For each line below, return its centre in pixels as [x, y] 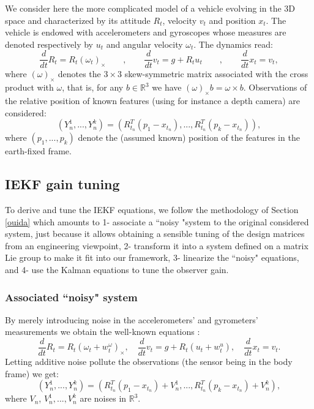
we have [167, 87]
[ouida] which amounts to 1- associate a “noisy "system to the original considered [157, 221]
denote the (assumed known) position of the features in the [189, 137]
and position [232, 20]
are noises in [103, 398]
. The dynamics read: [233, 44]
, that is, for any [93, 87]
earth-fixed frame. [38, 151]
